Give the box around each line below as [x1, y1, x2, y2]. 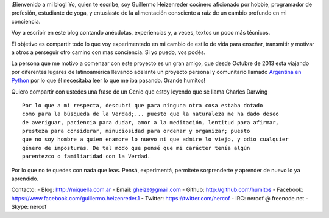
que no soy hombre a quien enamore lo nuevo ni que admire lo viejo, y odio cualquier [22, 136, 289, 143]
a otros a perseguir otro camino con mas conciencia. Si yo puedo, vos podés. [11, 49, 206, 56]
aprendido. [11, 175, 39, 182]
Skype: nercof [11, 203, 47, 211]
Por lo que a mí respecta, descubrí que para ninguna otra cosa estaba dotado [22, 102, 263, 109]
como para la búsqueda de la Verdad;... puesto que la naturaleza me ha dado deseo [22, 111, 280, 118]
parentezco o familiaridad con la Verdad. [22, 153, 151, 160]
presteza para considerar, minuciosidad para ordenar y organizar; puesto [22, 128, 250, 135]
